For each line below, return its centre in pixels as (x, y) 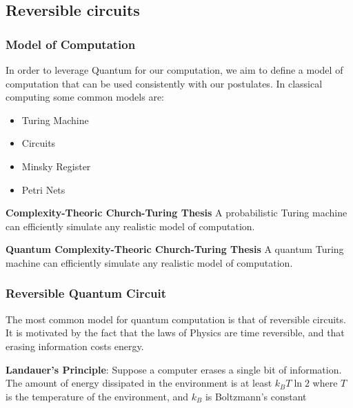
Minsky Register (56, 166)
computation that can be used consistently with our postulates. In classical (164, 83)
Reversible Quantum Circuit (86, 293)
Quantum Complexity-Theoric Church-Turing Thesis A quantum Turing (175, 249)
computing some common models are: (85, 97)
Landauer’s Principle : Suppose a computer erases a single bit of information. (174, 369)
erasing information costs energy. (75, 346)
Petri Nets (43, 189)
